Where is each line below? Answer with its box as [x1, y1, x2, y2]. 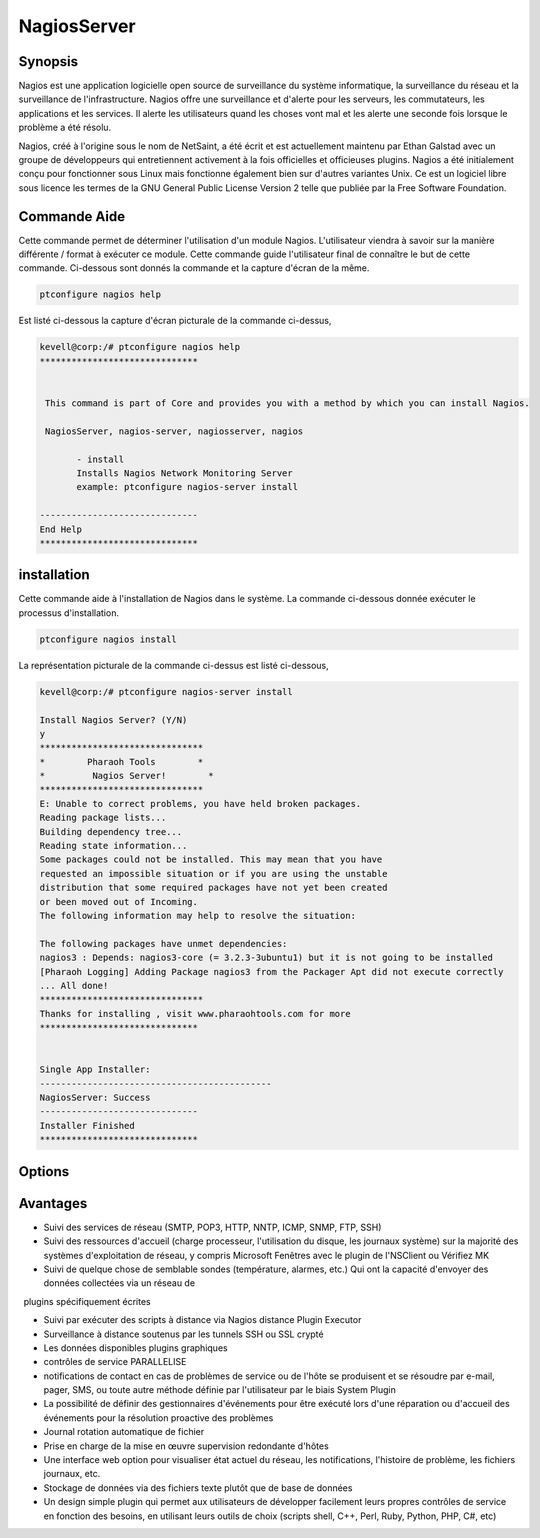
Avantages [18, 1195, 88, 1212]
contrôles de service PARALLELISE [43, 1356, 187, 1368]
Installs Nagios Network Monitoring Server [76, 467, 294, 479]
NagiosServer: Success [39, 1092, 151, 1104]
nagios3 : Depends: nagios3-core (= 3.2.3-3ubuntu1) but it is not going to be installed [39, 952, 494, 964]
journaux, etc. [43, 1468, 101, 1480]
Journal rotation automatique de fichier [43, 1426, 205, 1438]
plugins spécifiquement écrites [23, 1295, 151, 1307]
